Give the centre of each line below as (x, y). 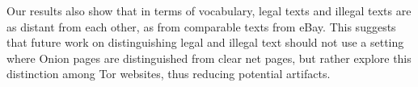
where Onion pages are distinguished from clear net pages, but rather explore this (209, 58)
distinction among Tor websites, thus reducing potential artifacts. (169, 74)
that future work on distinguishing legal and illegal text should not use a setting (205, 42)
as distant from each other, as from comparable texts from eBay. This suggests (201, 26)
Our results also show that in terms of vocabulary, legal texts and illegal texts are (209, 10)
